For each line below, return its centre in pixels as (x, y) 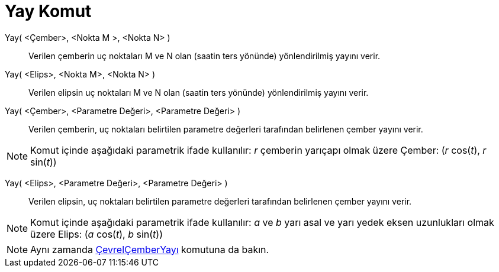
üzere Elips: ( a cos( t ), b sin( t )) (96, 234)
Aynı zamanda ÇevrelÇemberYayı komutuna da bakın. (150, 249)
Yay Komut (48, 11)
